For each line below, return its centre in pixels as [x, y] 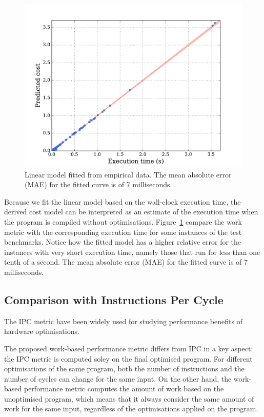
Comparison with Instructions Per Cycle [114, 299]
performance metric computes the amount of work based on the [124, 389]
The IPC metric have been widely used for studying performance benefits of [123, 321]
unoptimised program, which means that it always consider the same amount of [129, 398]
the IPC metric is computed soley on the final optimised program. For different [128, 358]
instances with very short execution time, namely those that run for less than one [132, 252]
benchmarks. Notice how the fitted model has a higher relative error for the [123, 242]
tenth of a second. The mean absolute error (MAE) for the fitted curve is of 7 [126, 262]
